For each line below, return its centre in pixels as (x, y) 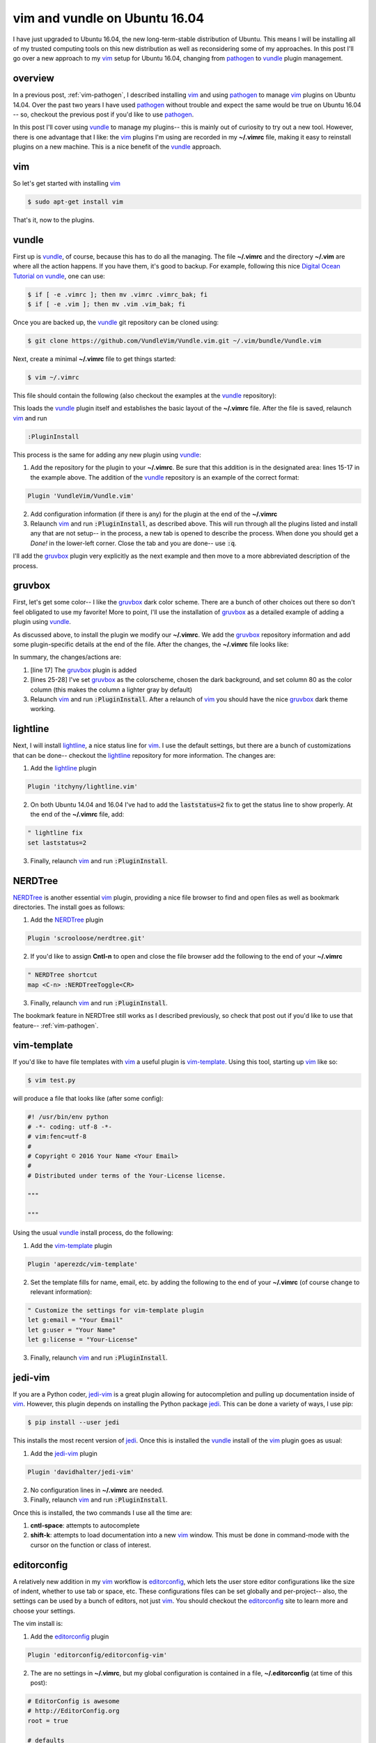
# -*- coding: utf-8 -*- (70, 1127)
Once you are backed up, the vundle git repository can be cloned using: (116, 322)
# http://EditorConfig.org (73, 1711)
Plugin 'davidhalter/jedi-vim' (81, 1472)
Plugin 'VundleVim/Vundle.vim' (81, 496)
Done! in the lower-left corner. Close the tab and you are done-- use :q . (133, 543)
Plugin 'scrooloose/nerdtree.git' (86, 938)
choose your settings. (44, 1611)
